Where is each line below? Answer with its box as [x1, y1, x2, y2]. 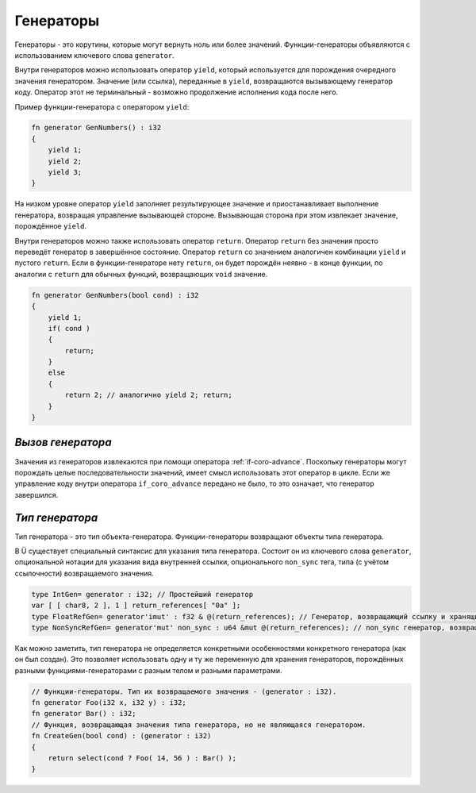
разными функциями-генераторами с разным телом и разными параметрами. [14, 665, 282, 675]
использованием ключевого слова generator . [14, 50, 175, 60]
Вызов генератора [14, 436, 113, 449]
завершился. [14, 490, 59, 499]
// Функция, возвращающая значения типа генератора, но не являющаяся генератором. [31, 720, 367, 729]
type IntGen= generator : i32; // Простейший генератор [31, 590, 254, 599]
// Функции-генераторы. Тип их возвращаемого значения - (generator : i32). [31, 687, 337, 696]
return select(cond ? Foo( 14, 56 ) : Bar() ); [48, 754, 237, 763]
